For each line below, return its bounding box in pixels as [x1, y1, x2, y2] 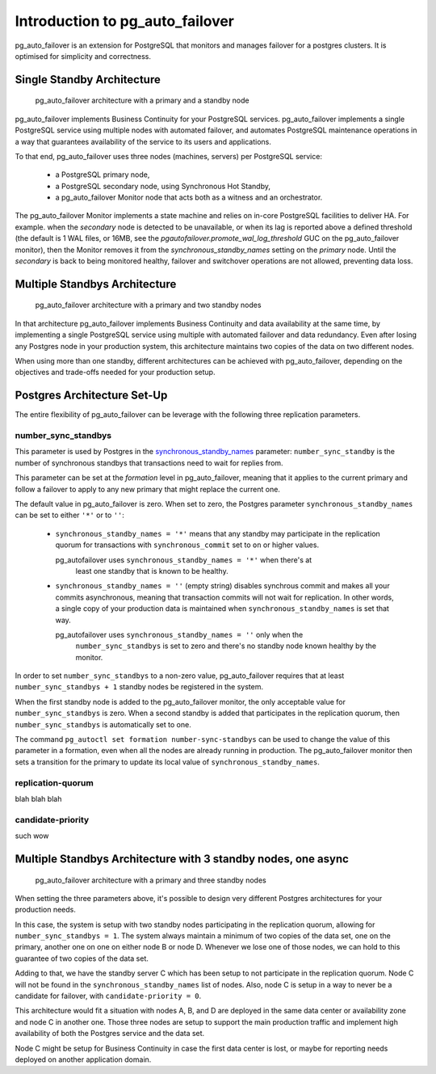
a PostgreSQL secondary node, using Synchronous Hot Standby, [55, 181, 270, 191]
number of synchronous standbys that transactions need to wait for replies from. [15, 457, 283, 468]
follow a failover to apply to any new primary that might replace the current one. [15, 484, 280, 494]
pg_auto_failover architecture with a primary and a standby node [35, 95, 249, 105]
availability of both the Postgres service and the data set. [15, 1029, 205, 1038]
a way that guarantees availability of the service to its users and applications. [15, 137, 272, 146]
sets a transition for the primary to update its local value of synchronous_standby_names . [15, 756, 321, 767]
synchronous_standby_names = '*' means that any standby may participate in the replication [55, 529, 381, 538]
